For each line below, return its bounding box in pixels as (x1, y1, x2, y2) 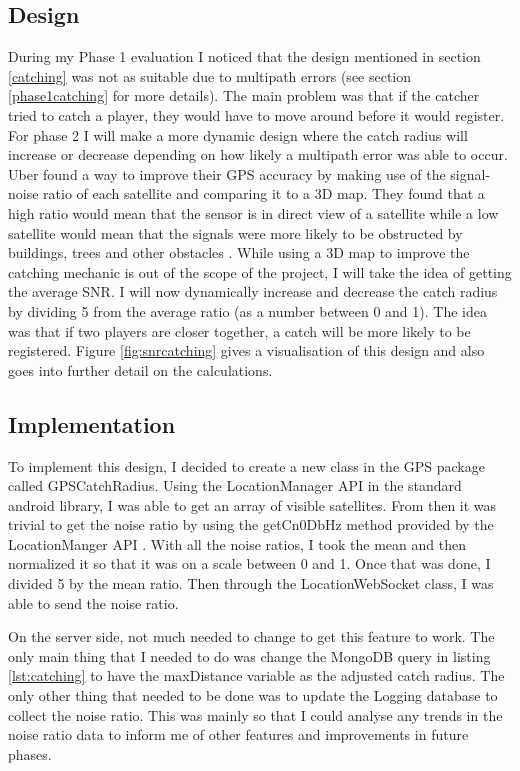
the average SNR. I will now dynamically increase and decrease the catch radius (8, 281, 498, 302)
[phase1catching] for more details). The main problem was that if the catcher (8, 85, 480, 106)
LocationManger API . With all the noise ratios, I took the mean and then (8, 533, 466, 554)
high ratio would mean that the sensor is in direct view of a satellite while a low (8, 202, 499, 223)
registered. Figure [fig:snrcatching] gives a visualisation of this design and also (8, 340, 485, 361)
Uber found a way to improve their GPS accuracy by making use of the (8, 163, 446, 184)
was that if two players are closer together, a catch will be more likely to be (8, 320, 471, 341)
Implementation (8, 408, 176, 439)
